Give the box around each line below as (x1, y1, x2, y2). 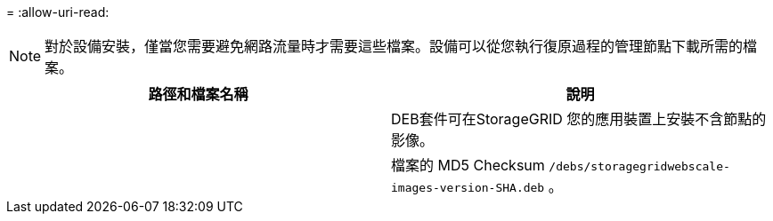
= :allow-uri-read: (6, 4, 110, 20)
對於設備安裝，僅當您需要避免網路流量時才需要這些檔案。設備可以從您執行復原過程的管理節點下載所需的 (45, 37, 744, 55)
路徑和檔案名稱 (148, 85, 248, 103)
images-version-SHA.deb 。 (391, 178, 563, 195)
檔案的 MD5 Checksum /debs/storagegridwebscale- (391, 156, 730, 174)
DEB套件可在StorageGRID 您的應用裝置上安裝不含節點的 (391, 110, 767, 128)
